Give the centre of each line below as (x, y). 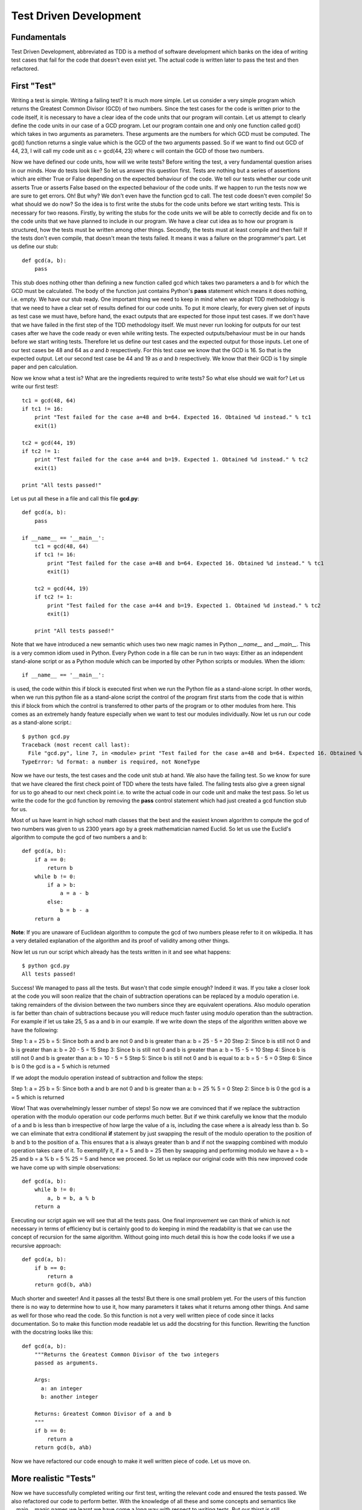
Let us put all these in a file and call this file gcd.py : (75, 498)
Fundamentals (39, 37)
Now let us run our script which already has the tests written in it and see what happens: (121, 952)
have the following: (35, 1030)
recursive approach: (36, 1245)
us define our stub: (35, 246)
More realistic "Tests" (53, 1478)
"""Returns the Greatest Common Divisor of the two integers (127, 1355)
